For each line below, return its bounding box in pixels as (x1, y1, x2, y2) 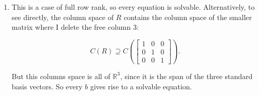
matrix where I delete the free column (11, 22, 131, 32)
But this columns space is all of (11, 70, 110, 81)
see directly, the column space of (11, 11, 114, 22)
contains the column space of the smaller (123, 11, 252, 22)
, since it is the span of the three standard (120, 70, 253, 81)
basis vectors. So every (11, 81, 83, 91)
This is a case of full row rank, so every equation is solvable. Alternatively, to (11, 2, 255, 12)
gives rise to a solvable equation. (90, 81, 192, 91)
